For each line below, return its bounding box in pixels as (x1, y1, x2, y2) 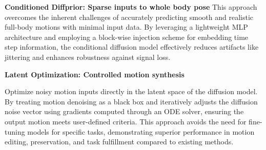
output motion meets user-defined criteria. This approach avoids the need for (5, 116, 247, 126)
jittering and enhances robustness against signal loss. (5, 51, 171, 62)
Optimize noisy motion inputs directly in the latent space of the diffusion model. (5, 86, 258, 97)
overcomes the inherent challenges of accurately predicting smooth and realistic (5, 11, 254, 22)
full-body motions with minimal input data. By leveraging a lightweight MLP (5, 22, 248, 32)
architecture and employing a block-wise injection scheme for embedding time (5, 31, 249, 42)
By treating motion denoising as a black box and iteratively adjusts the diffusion (5, 96, 258, 106)
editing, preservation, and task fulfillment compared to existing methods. (5, 136, 234, 147)
